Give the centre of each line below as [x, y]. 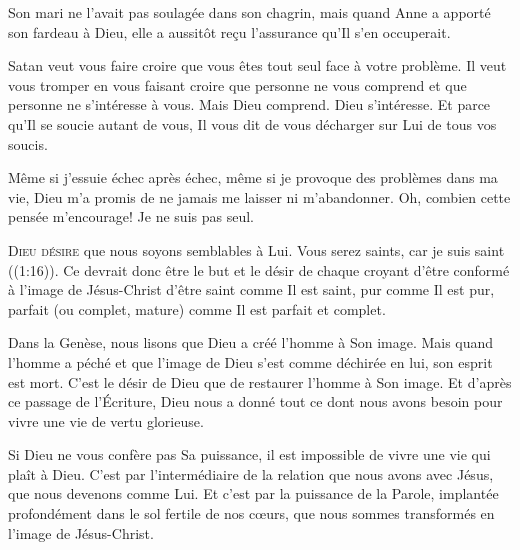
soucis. [28, 143]
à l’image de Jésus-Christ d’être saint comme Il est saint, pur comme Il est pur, [251, 289]
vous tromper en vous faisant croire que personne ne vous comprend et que [237, 84]
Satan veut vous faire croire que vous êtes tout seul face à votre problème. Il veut [257, 65]
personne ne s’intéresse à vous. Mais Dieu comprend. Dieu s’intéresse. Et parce [249, 104]
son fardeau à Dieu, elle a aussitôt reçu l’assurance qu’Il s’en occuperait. [229, 31]
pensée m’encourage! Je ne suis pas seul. [131, 216]
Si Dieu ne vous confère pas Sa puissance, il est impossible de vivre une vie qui [249, 454]
